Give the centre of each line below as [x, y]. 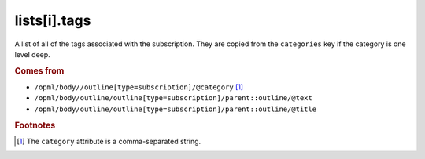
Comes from [39, 70]
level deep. [32, 54]
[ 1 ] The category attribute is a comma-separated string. [109, 141]
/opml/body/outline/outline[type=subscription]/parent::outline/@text [173, 98]
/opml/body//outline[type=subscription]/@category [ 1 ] [139, 87]
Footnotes [35, 125]
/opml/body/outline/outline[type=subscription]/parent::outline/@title [176, 109]
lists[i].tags [53, 20]
